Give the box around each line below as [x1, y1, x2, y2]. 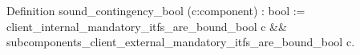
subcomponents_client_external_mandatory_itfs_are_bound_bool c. [6, 33, 355, 50]
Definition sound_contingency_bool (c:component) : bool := [6, 2, 305, 18]
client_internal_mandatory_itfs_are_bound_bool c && [6, 18, 287, 34]
